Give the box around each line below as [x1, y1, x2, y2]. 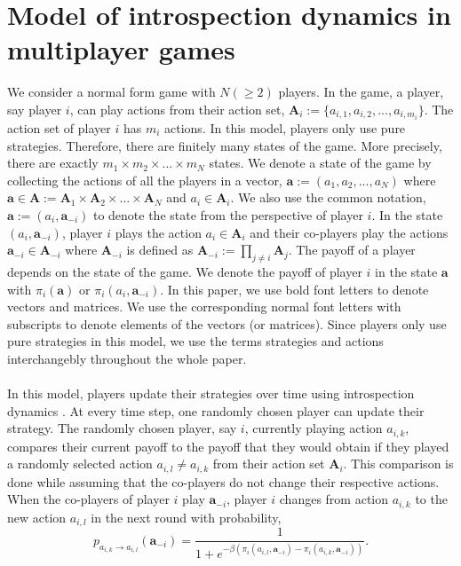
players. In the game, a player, [278, 83, 444, 101]
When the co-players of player [7, 490, 170, 508]
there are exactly [7, 153, 99, 172]
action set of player [7, 119, 111, 137]
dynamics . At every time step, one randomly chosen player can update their [7, 401, 425, 420]
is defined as [126, 240, 194, 259]
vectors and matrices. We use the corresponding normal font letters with [7, 297, 401, 316]
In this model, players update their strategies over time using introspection [7, 384, 415, 403]
